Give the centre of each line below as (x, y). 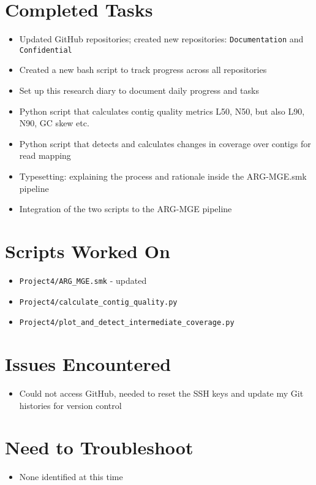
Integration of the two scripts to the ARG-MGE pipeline (126, 209)
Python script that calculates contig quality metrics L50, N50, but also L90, (162, 111)
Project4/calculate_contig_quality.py (98, 302)
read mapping (45, 155)
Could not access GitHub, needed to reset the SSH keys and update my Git (161, 393)
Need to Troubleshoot (99, 447)
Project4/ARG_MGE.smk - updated (83, 280)
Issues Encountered (88, 364)
